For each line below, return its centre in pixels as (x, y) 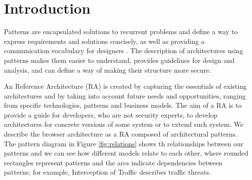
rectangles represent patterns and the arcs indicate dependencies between (113, 162)
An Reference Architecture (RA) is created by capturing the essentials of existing (125, 86)
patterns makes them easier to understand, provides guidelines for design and (119, 60)
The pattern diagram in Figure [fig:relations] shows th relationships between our (124, 143)
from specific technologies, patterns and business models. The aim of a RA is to (123, 105)
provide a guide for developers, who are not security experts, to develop (111, 114)
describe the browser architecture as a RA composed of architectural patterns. (121, 134)
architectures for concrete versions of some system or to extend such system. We (124, 124)
